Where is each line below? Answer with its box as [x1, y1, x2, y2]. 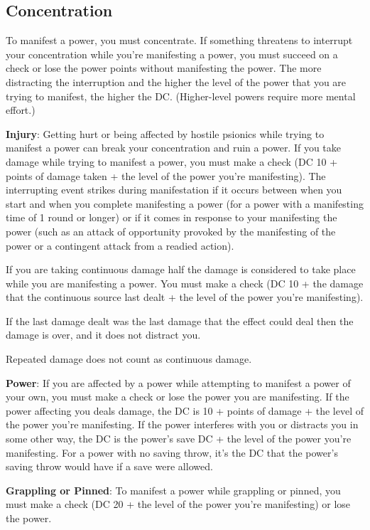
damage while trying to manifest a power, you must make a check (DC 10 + [6, 154, 338, 169]
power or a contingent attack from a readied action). [6, 238, 234, 253]
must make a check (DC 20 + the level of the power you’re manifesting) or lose [6, 497, 351, 512]
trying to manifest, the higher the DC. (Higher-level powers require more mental [6, 88, 356, 103]
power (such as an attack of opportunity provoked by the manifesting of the [6, 223, 336, 238]
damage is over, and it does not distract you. [6, 327, 201, 342]
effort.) [6, 102, 36, 117]
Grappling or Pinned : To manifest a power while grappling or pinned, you [6, 482, 341, 497]
